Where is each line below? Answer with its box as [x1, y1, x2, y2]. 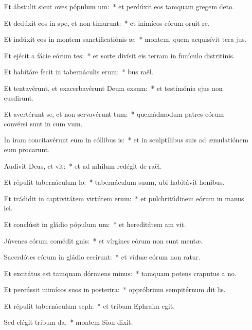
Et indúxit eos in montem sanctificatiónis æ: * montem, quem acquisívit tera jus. [4, 34, 247, 44]
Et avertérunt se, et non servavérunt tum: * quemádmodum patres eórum [4, 109, 224, 119]
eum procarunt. [4, 144, 50, 154]
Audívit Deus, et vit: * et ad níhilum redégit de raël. [4, 160, 162, 171]
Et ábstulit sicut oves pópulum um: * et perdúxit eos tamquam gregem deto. [4, 1, 234, 11]
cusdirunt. [4, 92, 34, 103]
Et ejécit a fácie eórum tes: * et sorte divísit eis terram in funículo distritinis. [4, 50, 235, 60]
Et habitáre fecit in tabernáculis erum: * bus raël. [4, 67, 153, 77]
